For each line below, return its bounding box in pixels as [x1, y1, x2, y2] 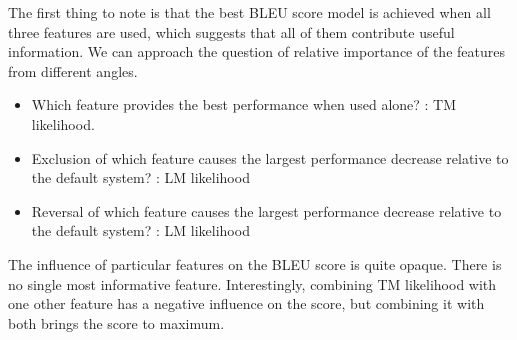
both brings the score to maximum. [8, 312, 225, 333]
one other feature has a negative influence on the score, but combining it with [8, 293, 485, 314]
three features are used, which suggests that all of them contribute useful [8, 21, 455, 42]
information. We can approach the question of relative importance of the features [8, 41, 505, 62]
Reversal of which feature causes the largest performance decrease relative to [31, 200, 502, 221]
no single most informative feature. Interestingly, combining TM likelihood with [8, 273, 497, 294]
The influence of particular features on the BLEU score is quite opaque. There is [8, 253, 502, 274]
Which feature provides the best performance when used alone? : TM [31, 94, 457, 115]
